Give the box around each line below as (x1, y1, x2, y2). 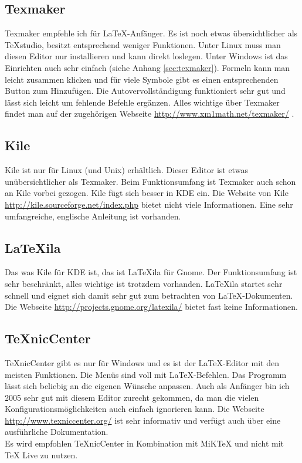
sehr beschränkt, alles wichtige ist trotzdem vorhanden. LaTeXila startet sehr (5, 277, 283, 289)
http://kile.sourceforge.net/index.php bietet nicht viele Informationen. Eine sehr (5, 198, 293, 210)
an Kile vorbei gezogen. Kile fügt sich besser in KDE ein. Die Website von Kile (5, 187, 289, 199)
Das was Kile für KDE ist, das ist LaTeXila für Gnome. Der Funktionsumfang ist (5, 266, 297, 278)
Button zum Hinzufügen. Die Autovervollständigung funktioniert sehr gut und (5, 85, 286, 97)
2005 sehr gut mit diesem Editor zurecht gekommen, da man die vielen (5, 391, 259, 403)
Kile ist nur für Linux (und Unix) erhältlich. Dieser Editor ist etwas (5, 164, 248, 176)
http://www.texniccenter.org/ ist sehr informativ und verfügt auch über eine (5, 414, 281, 426)
